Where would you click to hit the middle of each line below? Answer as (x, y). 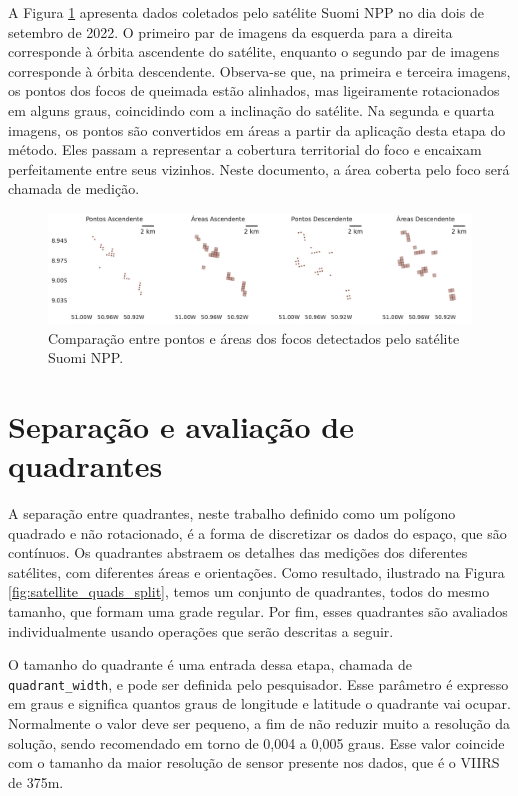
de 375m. (36, 781)
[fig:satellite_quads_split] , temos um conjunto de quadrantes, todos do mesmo (249, 591)
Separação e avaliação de (181, 425)
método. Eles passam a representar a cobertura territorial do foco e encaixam (245, 149)
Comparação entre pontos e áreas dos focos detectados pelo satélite (254, 337)
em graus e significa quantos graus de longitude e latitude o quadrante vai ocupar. (259, 703)
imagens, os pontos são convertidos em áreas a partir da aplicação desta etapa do (257, 129)
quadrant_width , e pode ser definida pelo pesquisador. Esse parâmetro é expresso (258, 683)
